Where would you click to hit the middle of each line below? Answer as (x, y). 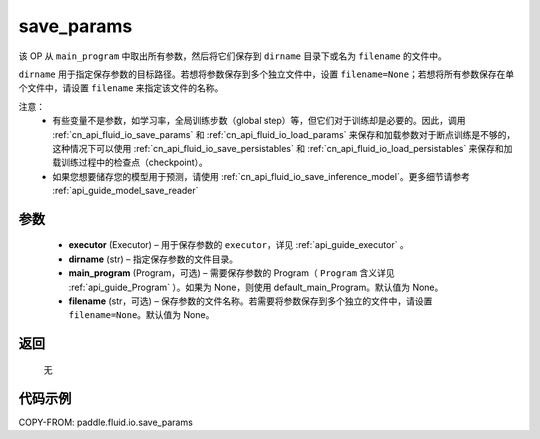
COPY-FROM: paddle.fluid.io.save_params (106, 422)
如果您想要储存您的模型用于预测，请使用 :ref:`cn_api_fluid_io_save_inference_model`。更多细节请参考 (261, 176)
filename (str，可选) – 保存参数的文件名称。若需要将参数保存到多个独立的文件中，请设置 (250, 301)
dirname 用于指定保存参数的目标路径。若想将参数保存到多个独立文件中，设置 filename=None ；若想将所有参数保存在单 (266, 74)
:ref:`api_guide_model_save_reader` (125, 191)
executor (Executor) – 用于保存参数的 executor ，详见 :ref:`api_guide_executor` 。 (238, 245)
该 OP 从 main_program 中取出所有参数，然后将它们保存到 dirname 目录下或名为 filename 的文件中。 (232, 56)
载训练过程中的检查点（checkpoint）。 (130, 162)
